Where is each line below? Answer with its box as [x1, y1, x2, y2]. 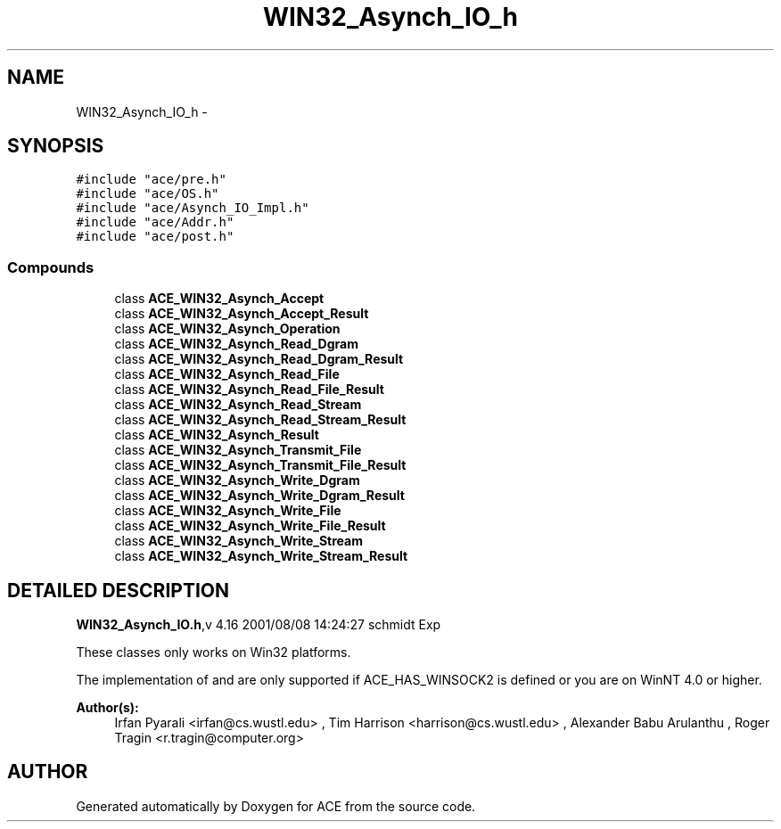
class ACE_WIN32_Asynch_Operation [114, 321, 341, 337]
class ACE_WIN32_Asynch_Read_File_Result [114, 382, 384, 398]
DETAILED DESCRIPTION [7, 579, 230, 602]
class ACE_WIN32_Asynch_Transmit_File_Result [114, 457, 407, 473]
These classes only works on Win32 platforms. [76, 644, 351, 661]
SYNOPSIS [7, 135, 104, 158]
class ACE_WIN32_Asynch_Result [114, 427, 319, 443]
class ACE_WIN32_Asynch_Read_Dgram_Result [114, 351, 404, 367]
